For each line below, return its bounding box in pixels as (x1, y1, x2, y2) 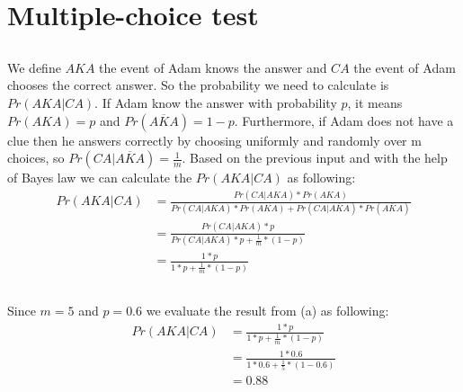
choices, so (7, 148, 65, 167)
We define (7, 58, 61, 76)
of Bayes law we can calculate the (7, 168, 192, 187)
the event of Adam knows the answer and (99, 58, 327, 76)
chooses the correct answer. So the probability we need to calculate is (7, 76, 389, 94)
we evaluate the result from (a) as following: (146, 301, 389, 320)
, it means (347, 93, 403, 111)
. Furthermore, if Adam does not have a (234, 111, 454, 129)
